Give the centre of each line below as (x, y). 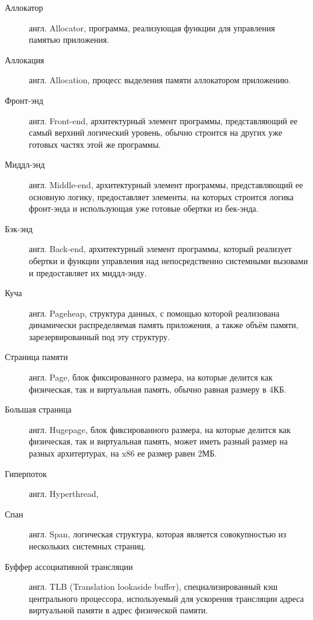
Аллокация (25, 59)
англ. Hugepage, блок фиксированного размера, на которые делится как (160, 429)
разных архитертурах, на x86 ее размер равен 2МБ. (123, 453)
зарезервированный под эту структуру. (100, 336)
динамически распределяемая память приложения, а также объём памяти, (164, 325)
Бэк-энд (19, 228)
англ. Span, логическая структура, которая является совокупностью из (158, 534)
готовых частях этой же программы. (95, 144)
